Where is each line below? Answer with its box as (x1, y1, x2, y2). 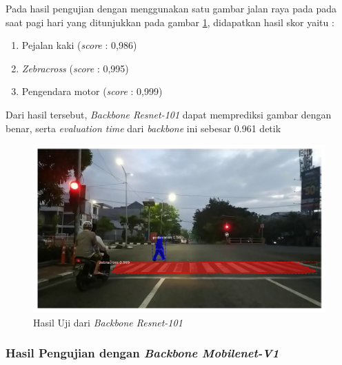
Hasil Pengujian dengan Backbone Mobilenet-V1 (6, 344, 279, 362)
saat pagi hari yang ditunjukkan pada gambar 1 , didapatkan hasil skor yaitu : (6, 14, 334, 29)
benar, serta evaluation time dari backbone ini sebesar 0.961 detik (6, 121, 281, 135)
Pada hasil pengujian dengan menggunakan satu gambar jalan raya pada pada (6, 1, 337, 15)
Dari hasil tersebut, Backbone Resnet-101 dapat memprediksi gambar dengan (6, 107, 332, 121)
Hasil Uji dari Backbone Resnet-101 (33, 315, 183, 329)
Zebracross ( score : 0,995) (21, 61, 129, 75)
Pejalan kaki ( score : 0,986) (21, 38, 137, 52)
